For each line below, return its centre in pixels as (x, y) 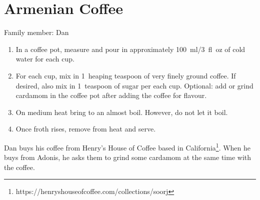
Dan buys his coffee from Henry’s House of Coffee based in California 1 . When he (127, 146)
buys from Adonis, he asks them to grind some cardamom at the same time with (128, 157)
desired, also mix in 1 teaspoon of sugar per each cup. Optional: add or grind (134, 85)
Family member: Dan (36, 32)
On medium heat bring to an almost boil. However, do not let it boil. (122, 112)
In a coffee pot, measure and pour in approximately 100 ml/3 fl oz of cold (130, 49)
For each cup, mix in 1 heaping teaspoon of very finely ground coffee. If (126, 75)
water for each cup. (45, 59)
